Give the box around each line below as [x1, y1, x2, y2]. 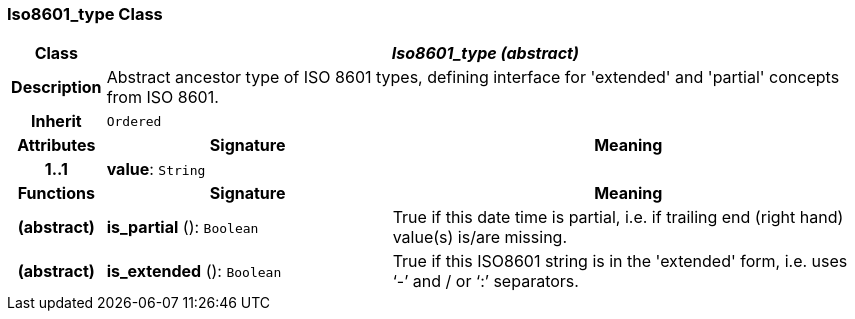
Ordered [106, 113, 162, 129]
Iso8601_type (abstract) [391, 43, 579, 64]
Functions [17, 183, 95, 204]
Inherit [30, 111, 82, 132]
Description [11, 77, 102, 98]
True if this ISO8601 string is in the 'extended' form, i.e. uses [392, 251, 848, 272]
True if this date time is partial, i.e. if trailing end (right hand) [392, 207, 844, 228]
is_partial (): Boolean [106, 217, 259, 238]
